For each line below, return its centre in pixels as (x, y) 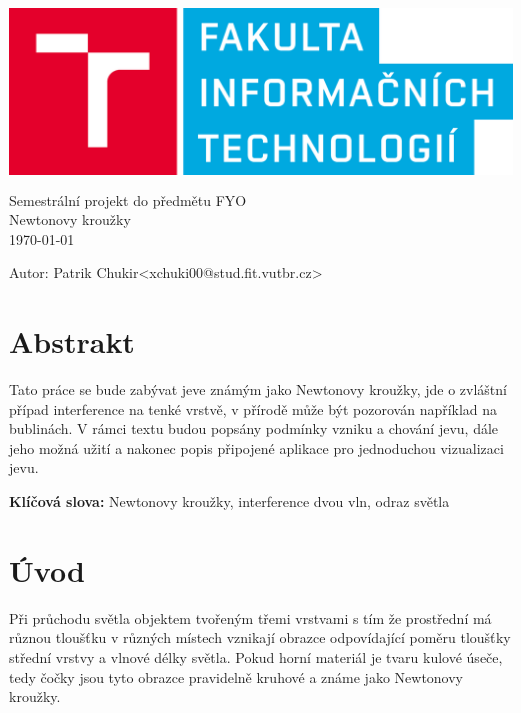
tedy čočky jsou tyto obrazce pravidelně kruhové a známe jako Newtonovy (236, 676)
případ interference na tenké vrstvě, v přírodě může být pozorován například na (253, 408)
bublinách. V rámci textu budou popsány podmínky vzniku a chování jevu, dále (254, 428)
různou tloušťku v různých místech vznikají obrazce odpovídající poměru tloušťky (260, 637)
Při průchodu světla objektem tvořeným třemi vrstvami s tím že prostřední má (250, 617)
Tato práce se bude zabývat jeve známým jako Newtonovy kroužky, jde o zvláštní (258, 389)
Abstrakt (72, 341)
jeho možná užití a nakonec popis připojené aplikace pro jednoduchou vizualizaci (256, 447)
